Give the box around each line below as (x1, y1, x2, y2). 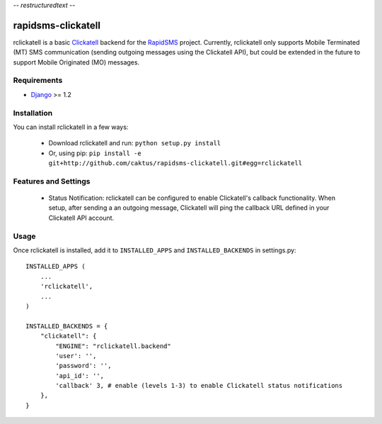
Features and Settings (13, 176, 91, 186)
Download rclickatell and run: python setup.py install (48, 139, 221, 147)
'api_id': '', (55, 372, 105, 379)
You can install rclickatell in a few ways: (13, 123, 129, 131)
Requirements (13, 75, 63, 85)
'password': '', (55, 362, 112, 370)
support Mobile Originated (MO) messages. (13, 57, 140, 67)
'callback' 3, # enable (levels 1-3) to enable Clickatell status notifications (55, 381, 343, 390)
